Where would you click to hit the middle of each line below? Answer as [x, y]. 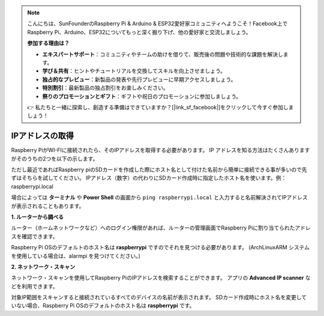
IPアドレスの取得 [43, 136]
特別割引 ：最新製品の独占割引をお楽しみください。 [105, 88]
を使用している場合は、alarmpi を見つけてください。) [76, 256]
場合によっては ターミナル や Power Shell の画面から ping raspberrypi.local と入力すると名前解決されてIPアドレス [160, 198]
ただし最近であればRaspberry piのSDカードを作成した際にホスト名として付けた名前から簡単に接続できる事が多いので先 [159, 169]
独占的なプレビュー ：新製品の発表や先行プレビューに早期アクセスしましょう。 [139, 79]
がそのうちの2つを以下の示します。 [55, 159]
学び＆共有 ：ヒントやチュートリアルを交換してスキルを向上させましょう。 [134, 71]
